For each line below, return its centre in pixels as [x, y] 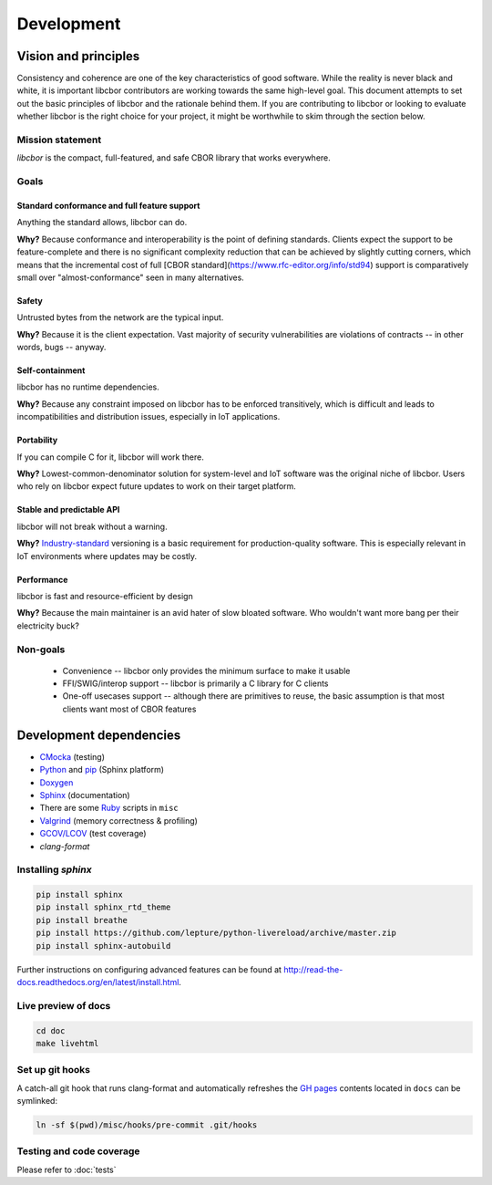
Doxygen [56, 782]
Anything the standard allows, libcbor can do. [102, 223]
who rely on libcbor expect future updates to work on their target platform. [156, 486]
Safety [30, 300]
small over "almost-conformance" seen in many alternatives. [131, 277]
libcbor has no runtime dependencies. [88, 387]
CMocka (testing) [72, 756]
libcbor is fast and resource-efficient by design [105, 596]
